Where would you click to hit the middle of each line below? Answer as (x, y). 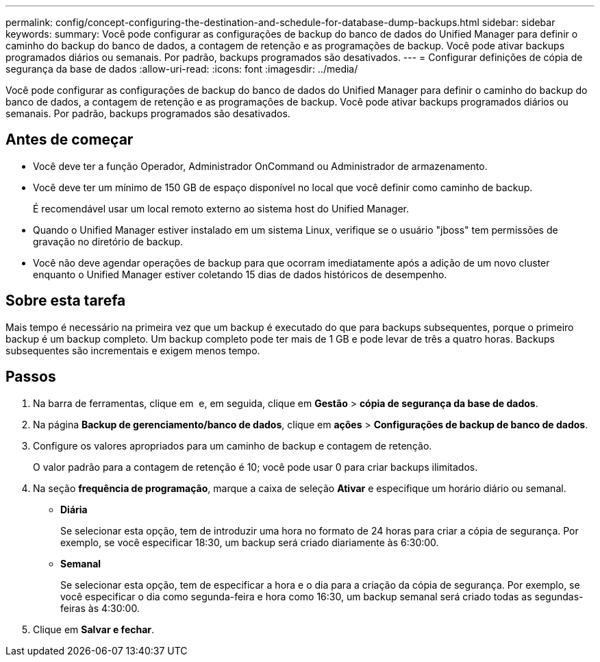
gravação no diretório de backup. (108, 241)
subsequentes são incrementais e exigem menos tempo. (133, 350)
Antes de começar (70, 140)
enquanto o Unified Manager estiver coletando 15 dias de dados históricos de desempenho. (240, 274)
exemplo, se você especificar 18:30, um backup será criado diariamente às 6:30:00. (250, 542)
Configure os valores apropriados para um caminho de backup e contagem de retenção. (233, 445)
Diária (74, 509)
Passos (31, 377)
